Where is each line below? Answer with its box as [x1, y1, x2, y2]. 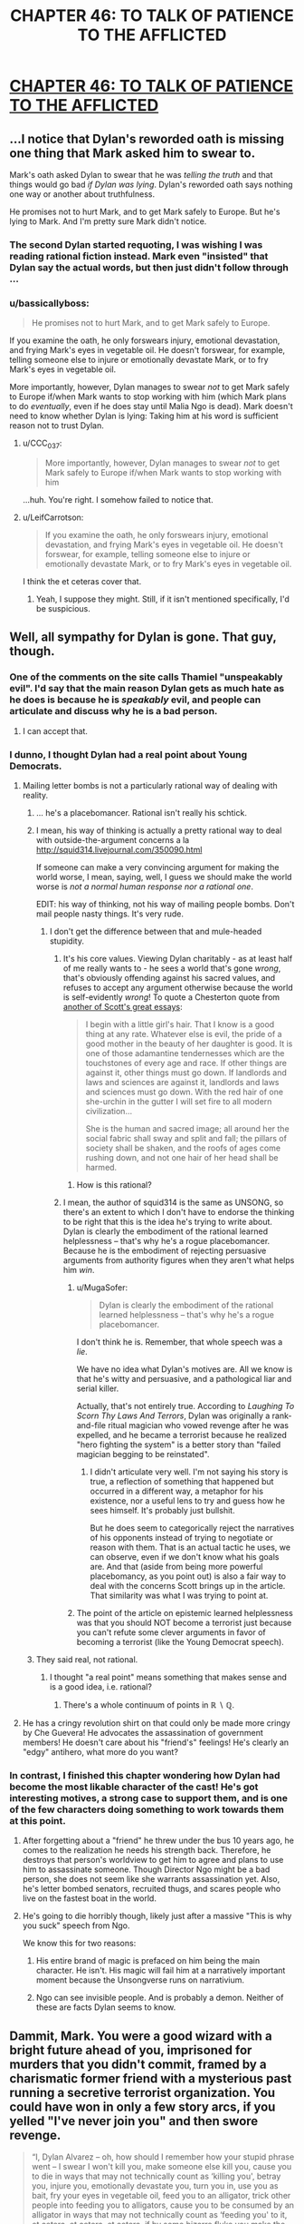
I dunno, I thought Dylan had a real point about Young [9, 748, 248, 760]
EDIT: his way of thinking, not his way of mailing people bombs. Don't [35, 899, 295, 909]
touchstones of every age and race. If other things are [85, 1058, 288, 1068]
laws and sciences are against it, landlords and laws [85, 1077, 280, 1087]
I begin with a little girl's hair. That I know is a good [85, 1019, 275, 1030]
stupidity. [49, 936, 84, 946]
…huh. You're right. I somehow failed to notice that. [22, 495, 214, 505]
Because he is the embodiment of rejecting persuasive [62, 1245, 267, 1256]
